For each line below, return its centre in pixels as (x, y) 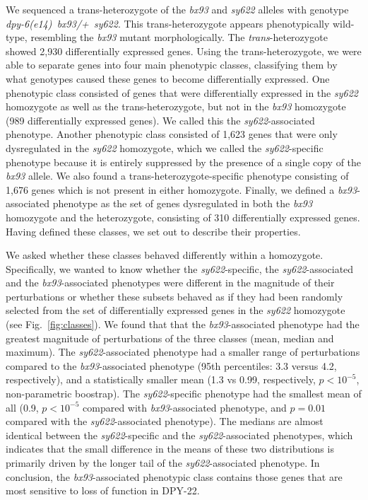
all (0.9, (22, 407)
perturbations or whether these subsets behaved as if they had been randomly (174, 296)
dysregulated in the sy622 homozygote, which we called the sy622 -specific (165, 147)
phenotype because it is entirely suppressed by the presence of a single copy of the (184, 162)
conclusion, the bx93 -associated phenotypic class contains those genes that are (174, 476)
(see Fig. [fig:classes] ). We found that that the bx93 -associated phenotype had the (183, 324)
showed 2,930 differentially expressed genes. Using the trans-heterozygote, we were (184, 51)
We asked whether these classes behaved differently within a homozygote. (165, 255)
